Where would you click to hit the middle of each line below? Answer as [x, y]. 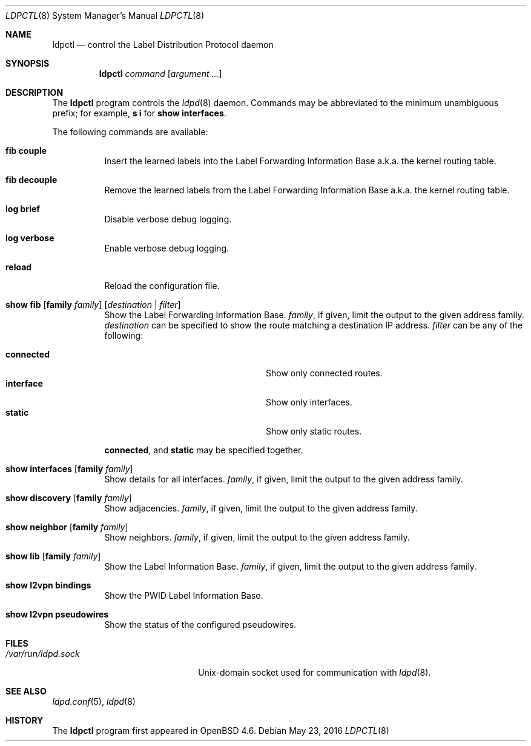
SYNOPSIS [28, 63]
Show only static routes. [314, 431]
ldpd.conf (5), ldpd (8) [94, 701]
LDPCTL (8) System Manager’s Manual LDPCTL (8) [105, 15]
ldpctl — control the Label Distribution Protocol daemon [163, 45]
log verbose [30, 238]
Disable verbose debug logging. [168, 219]
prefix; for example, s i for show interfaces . [139, 113]
